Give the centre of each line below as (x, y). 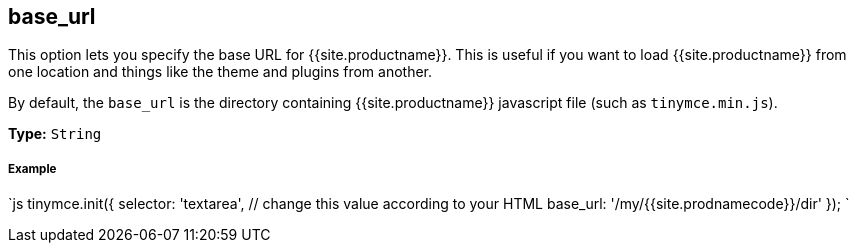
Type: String (55, 134)
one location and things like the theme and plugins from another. (220, 72)
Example (32, 168)
